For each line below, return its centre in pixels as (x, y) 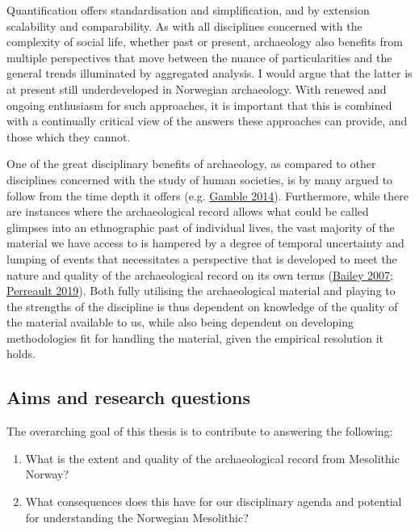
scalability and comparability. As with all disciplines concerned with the (184, 25)
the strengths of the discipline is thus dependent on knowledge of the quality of (202, 306)
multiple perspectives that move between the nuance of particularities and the (199, 57)
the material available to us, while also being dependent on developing (180, 322)
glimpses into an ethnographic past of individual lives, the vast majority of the (201, 227)
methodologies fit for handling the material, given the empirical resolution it (195, 337)
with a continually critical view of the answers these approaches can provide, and (207, 121)
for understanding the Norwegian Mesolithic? (137, 517)
